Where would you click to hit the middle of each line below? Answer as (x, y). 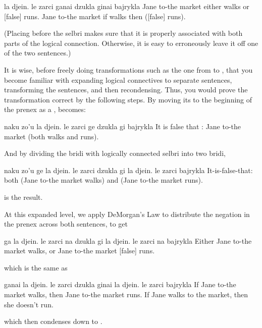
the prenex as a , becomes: (45, 109)
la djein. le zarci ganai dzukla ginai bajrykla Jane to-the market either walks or (127, 6)
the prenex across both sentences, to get (66, 224)
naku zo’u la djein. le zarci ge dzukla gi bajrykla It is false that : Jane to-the (123, 126)
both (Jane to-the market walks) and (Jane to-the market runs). (103, 180)
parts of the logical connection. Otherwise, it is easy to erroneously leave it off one (131, 43)
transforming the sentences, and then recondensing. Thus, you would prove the (126, 90)
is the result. (23, 197)
